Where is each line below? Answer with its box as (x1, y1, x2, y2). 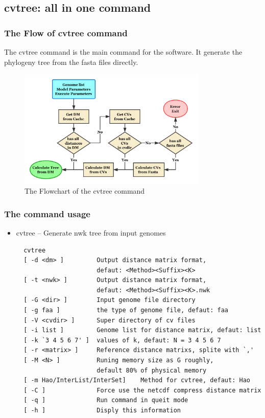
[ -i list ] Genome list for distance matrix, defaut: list (23, 327, 261, 334)
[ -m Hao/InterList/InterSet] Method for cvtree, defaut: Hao (23, 377, 250, 384)
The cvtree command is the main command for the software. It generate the (4, 47, 243, 57)
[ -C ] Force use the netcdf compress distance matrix (23, 386, 261, 394)
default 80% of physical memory (97, 366, 207, 374)
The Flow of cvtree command (4, 26, 128, 39)
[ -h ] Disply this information (23, 407, 181, 414)
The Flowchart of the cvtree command (25, 185, 145, 196)
